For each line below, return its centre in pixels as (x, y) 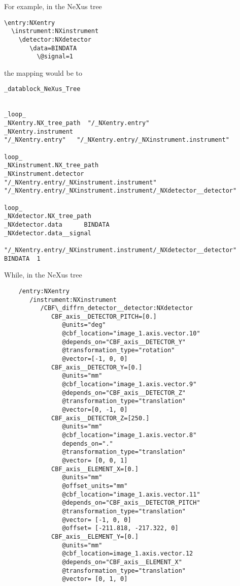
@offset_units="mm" (95, 486)
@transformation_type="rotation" (118, 350)
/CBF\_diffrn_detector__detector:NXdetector (117, 308)
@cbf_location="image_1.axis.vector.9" (129, 384)
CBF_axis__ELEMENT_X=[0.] (95, 469)
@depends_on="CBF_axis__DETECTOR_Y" (124, 342)
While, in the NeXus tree (43, 275)
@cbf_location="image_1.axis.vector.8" (129, 435)
